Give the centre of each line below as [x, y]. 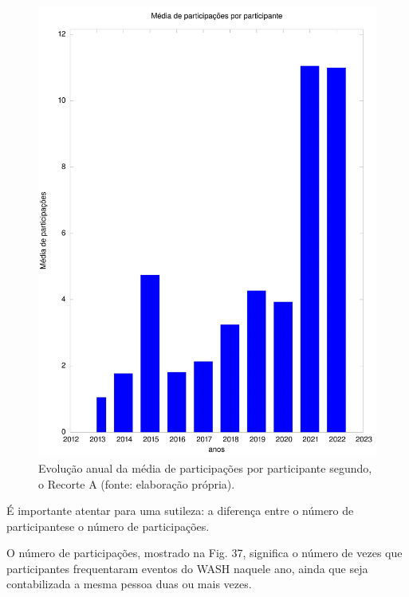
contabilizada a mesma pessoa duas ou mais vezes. [129, 584]
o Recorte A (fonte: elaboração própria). [137, 483]
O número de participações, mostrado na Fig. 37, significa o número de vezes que [204, 553]
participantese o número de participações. [108, 526]
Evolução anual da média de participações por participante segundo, [205, 467]
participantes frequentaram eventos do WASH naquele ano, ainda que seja [187, 568]
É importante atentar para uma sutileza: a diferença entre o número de [180, 511]
